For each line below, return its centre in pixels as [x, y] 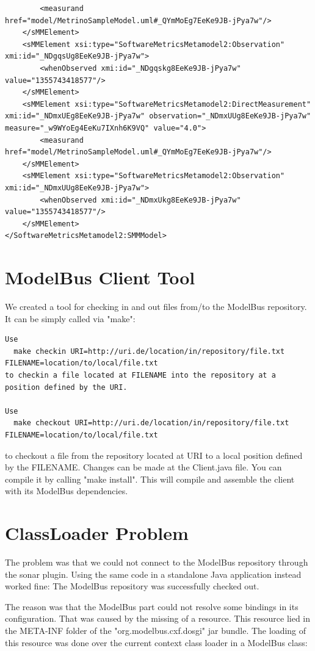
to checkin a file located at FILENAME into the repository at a [140, 375]
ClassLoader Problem [97, 533]
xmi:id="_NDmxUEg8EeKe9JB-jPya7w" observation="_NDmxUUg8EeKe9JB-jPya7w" [158, 116]
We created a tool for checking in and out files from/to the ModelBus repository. [156, 306]
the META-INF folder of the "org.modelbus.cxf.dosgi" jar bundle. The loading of [156, 630]
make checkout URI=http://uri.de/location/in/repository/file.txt [151, 423]
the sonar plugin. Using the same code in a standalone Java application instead [153, 574]
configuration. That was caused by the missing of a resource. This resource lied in [158, 618]
